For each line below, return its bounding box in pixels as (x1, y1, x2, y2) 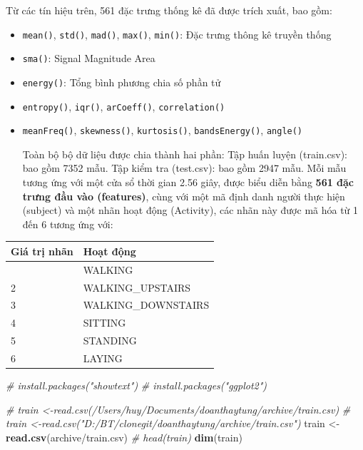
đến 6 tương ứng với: (22, 216, 113, 231)
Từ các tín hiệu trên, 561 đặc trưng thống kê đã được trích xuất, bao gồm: (6, 3, 332, 17)
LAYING (83, 351, 123, 365)
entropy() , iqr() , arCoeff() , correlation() (22, 98, 225, 113)
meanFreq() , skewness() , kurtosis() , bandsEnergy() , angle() (22, 123, 303, 138)
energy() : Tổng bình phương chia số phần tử (22, 74, 221, 89)
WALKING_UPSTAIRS (83, 280, 191, 295)
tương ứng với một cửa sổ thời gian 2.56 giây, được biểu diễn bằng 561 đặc (22, 175, 354, 190)
